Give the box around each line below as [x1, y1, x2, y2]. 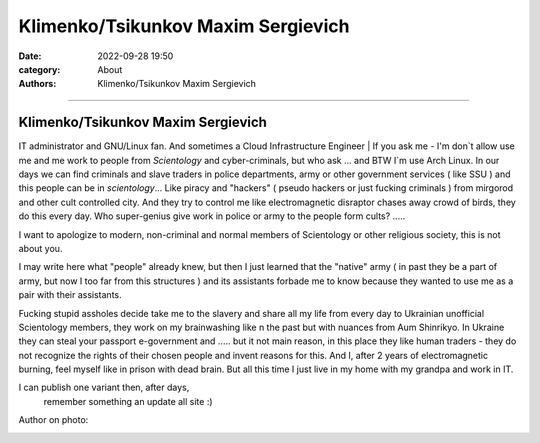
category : [18, 63, 61, 75]
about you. [18, 242, 63, 254]
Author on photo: [18, 414, 89, 426]
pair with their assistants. [18, 289, 122, 301]
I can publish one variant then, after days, [18, 381, 190, 394]
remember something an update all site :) [43, 395, 214, 407]
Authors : [18, 78, 57, 90]
